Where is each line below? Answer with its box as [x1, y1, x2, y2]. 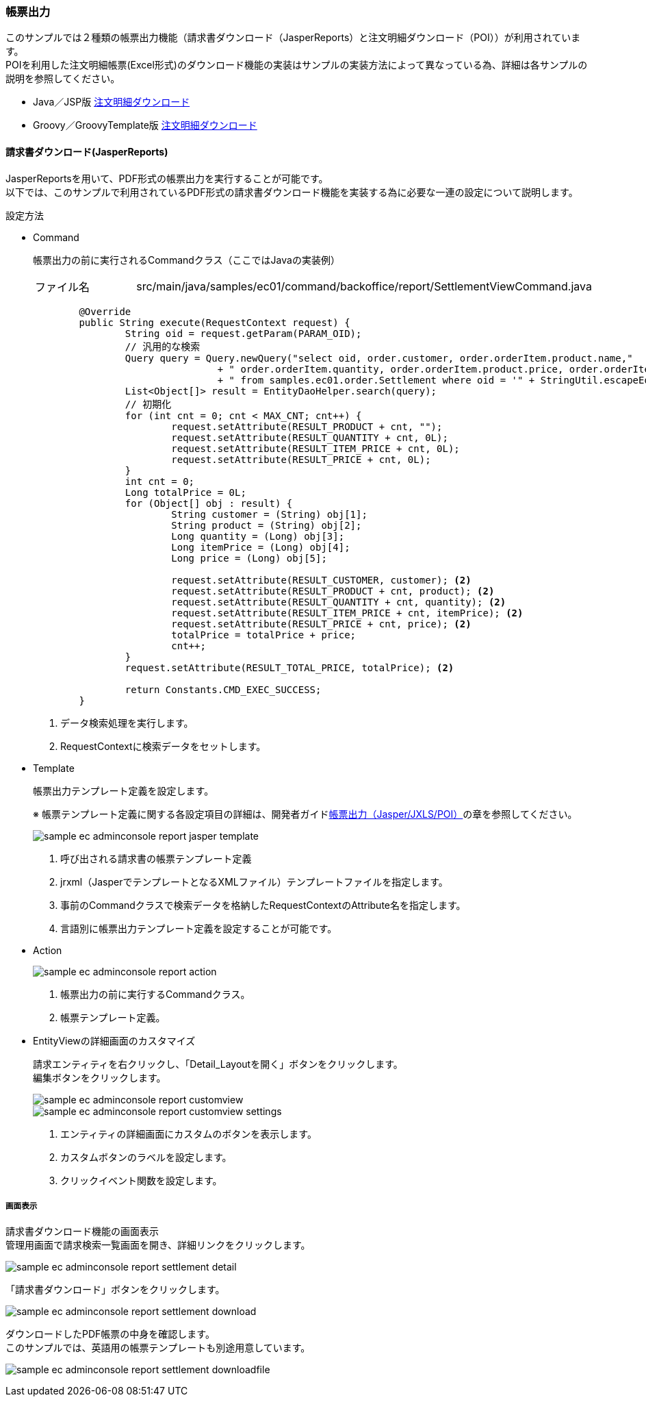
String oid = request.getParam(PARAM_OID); [125, 327, 362, 339]
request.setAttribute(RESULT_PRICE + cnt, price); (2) [171, 618, 471, 629]
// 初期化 [125, 398, 172, 410]
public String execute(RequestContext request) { [79, 316, 350, 328]
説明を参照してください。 [5, 73, 120, 85]
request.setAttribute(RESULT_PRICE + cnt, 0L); [171, 453, 431, 465]
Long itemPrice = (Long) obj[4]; [171, 541, 350, 553]
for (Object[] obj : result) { [125, 497, 293, 509]
